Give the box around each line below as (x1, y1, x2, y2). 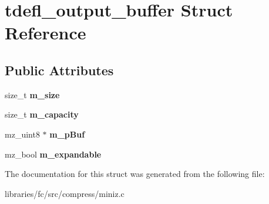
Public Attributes (5, 61, 114, 79)
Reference (5, 21, 86, 45)
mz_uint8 (5, 128, 40, 140)
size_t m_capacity (5, 108, 79, 121)
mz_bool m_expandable (5, 148, 102, 160)
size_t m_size (5, 88, 60, 101)
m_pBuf (49, 128, 85, 140)
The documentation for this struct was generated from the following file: (5, 168, 265, 180)
